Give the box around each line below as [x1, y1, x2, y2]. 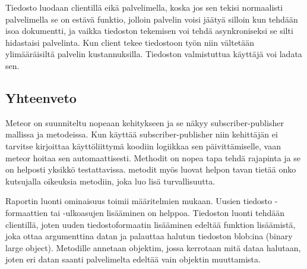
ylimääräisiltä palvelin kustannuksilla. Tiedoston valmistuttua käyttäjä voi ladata [5, 48, 302, 60]
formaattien [5, 206, 48, 218]
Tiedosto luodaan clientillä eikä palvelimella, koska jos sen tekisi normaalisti [5, 1, 283, 13]
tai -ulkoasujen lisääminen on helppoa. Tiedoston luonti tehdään [50, 206, 285, 218]
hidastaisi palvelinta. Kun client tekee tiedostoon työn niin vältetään [5, 36, 255, 48]
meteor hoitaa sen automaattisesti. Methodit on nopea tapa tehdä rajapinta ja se [5, 151, 301, 164]
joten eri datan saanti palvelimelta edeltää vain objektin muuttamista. [5, 253, 261, 265]
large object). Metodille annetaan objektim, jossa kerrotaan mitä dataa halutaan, [5, 241, 301, 254]
